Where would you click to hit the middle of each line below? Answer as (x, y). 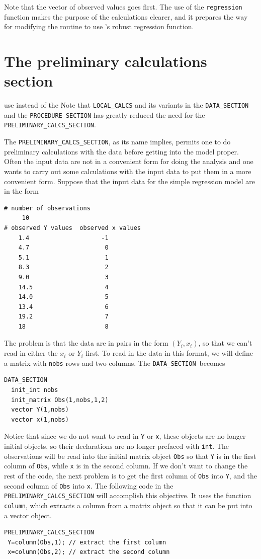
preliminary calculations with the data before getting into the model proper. (121, 151)
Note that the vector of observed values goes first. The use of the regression (123, 7)
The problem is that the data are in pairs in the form (86, 343)
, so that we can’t (225, 343)
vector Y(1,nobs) (40, 410)
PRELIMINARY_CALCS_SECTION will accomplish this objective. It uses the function (128, 495)
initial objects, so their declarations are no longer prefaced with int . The (116, 446)
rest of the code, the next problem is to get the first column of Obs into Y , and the (131, 475)
